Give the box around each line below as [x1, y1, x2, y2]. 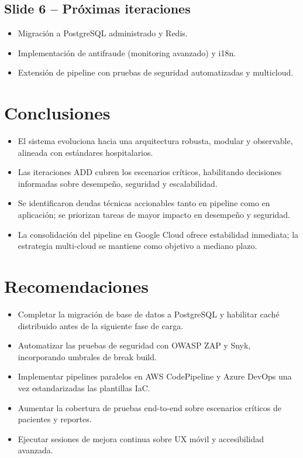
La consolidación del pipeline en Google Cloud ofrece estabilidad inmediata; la [18, 228, 299, 240]
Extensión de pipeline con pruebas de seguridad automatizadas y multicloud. [18, 66, 294, 78]
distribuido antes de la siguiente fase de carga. [18, 319, 184, 331]
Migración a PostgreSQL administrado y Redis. [18, 27, 188, 39]
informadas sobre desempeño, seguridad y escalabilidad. [18, 177, 218, 189]
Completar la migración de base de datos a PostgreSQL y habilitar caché [18, 307, 280, 320]
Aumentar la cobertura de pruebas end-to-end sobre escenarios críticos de [18, 401, 281, 413]
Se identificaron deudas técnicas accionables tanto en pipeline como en [18, 197, 270, 209]
